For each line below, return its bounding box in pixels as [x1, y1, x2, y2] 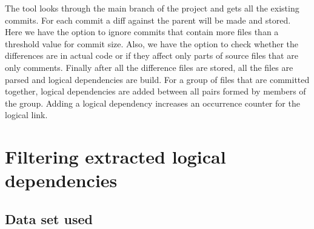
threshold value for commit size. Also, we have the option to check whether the [5, 37, 299, 50]
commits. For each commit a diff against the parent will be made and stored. [5, 13, 291, 26]
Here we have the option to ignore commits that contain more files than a [5, 25, 279, 38]
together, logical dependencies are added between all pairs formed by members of [5, 85, 306, 98]
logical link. [5, 108, 48, 121]
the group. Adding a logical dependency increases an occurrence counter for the [5, 96, 300, 109]
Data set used [5, 209, 93, 228]
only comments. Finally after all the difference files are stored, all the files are [5, 61, 293, 73]
